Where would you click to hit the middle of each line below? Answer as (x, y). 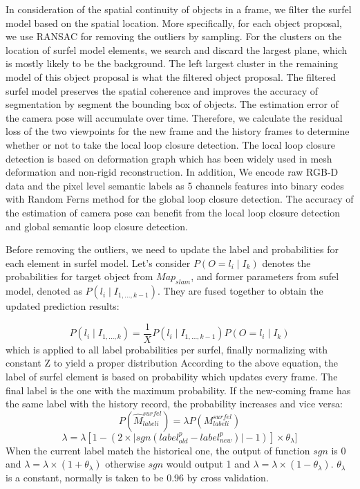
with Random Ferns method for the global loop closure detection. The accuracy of (180, 199)
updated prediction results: (63, 306)
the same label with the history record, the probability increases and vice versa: (174, 404)
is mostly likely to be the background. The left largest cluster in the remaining (172, 63)
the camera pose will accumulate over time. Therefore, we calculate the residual (174, 117)
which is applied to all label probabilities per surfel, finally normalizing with (167, 349)
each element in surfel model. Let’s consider (98, 262)
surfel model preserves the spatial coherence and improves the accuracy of (162, 90)
